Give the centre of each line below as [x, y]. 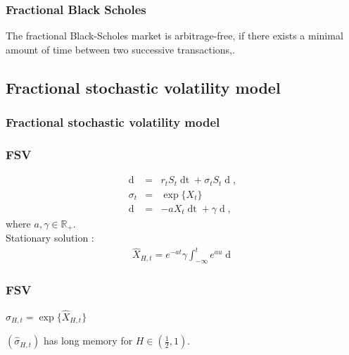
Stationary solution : [50, 238]
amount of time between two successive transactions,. [120, 49]
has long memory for [88, 341]
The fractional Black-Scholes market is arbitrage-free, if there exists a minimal [174, 36]
